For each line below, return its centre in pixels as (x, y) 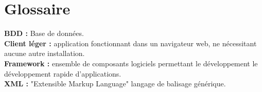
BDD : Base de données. (44, 33)
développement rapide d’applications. (63, 73)
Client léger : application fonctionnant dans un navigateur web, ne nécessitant (130, 43)
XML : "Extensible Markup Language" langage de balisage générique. (115, 84)
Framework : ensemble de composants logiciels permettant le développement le (131, 63)
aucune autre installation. (45, 53)
